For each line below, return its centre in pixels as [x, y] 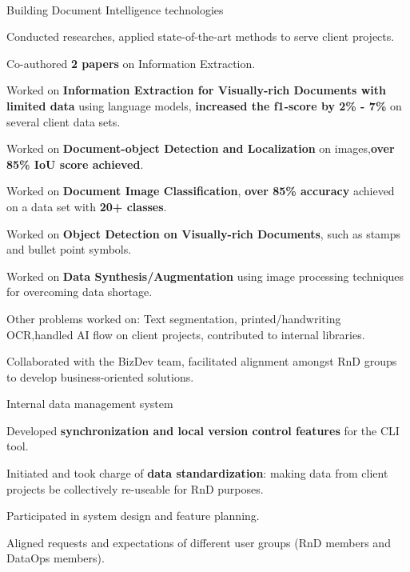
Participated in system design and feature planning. [133, 516]
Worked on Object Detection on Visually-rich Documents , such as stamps [204, 233]
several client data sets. [64, 121]
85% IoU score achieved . [75, 164]
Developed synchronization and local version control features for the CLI [203, 430]
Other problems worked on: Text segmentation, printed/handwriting [174, 318]
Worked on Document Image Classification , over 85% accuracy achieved [201, 191]
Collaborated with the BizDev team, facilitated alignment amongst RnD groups [202, 361]
